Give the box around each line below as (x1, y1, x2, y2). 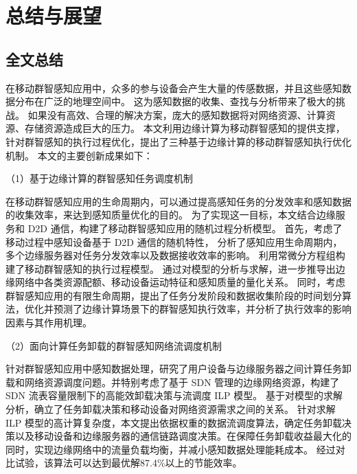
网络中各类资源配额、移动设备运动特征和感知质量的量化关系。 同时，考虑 (14, 275, 345, 289)
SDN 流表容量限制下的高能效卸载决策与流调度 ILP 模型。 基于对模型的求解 (5, 388, 343, 403)
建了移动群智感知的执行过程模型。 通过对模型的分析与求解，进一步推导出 (5, 261, 336, 275)
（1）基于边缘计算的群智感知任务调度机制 (5, 171, 193, 185)
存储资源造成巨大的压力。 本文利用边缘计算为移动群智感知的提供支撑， (24, 121, 345, 135)
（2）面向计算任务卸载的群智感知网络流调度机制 (5, 338, 222, 352)
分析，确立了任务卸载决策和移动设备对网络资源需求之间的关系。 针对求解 (5, 402, 336, 416)
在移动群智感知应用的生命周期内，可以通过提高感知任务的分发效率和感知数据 (5, 194, 352, 208)
